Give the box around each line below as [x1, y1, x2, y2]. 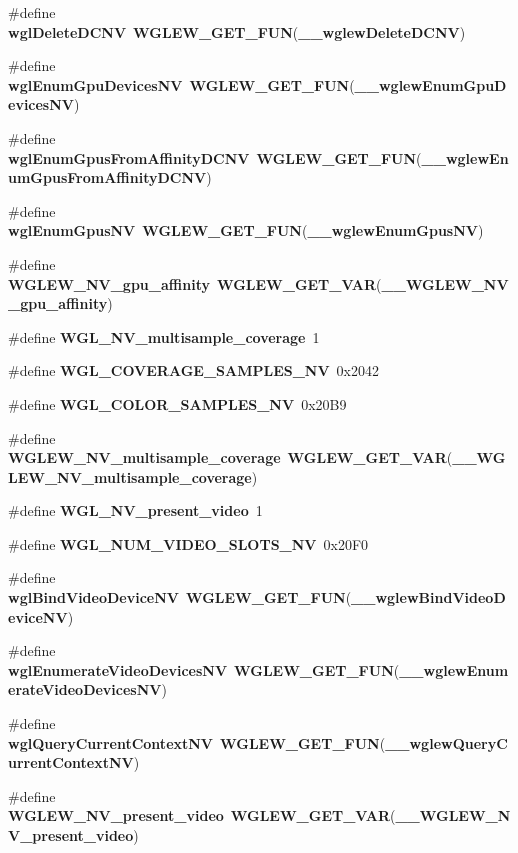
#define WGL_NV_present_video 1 [8, 500, 263, 521]
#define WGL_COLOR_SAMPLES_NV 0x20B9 [8, 393, 347, 414]
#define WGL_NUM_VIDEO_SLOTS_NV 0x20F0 [8, 533, 369, 554]
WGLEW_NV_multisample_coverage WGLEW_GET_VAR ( [8, 447, 453, 468]
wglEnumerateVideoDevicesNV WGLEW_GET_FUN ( [8, 659, 400, 680]
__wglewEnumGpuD [354, 74, 507, 95]
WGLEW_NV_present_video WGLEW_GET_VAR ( [8, 805, 396, 826]
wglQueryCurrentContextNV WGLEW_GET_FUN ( [8, 732, 386, 753]
